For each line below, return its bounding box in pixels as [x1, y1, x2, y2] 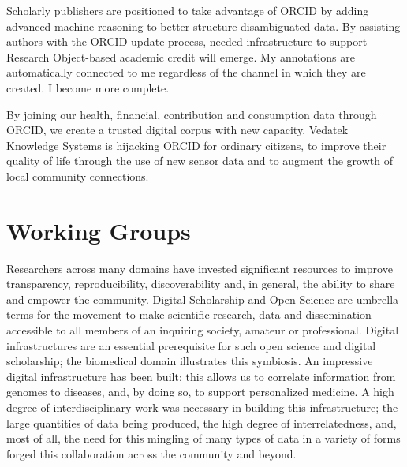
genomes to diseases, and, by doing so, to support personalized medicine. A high [6, 383, 394, 400]
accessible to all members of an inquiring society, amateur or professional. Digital [6, 322, 399, 338]
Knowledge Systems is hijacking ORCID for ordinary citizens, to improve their [6, 136, 386, 153]
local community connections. [6, 167, 149, 184]
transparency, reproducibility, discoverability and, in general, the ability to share [6, 275, 395, 292]
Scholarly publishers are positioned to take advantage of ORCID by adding [6, 2, 369, 18]
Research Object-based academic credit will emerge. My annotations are [6, 48, 355, 65]
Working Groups [6, 214, 191, 246]
